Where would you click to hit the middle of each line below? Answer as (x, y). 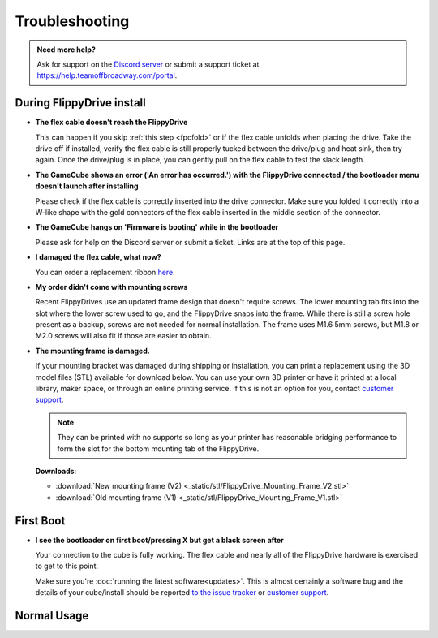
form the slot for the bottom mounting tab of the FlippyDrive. (158, 448)
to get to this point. (67, 566)
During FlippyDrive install (80, 103)
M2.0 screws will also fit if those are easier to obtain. (123, 336)
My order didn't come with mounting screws (112, 287)
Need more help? (67, 50)
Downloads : (56, 471)
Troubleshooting (72, 21)
